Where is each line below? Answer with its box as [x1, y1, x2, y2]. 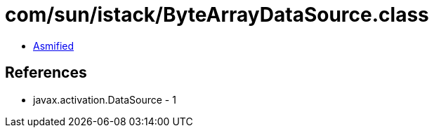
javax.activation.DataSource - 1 [33, 93, 176, 106]
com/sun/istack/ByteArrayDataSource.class [5, 3, 429, 27]
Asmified [33, 39, 74, 52]
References [5, 64, 87, 82]
